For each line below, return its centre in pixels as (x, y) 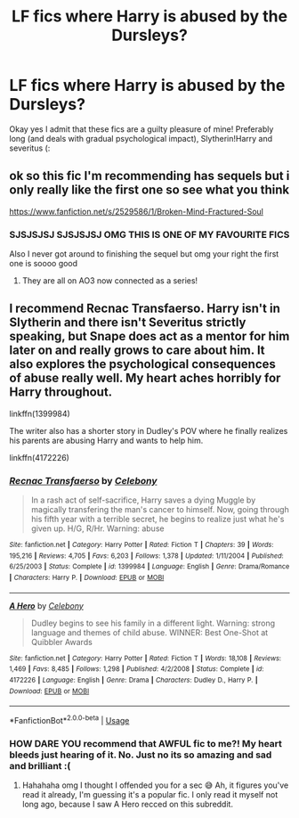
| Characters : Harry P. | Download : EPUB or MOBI (87, 578)
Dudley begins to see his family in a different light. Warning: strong (153, 623)
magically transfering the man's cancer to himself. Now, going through (160, 510)
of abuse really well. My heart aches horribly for (145, 378)
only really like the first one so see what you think (149, 190)
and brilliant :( (40, 765)
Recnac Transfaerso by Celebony (83, 480)
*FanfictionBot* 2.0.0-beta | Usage (69, 720)
